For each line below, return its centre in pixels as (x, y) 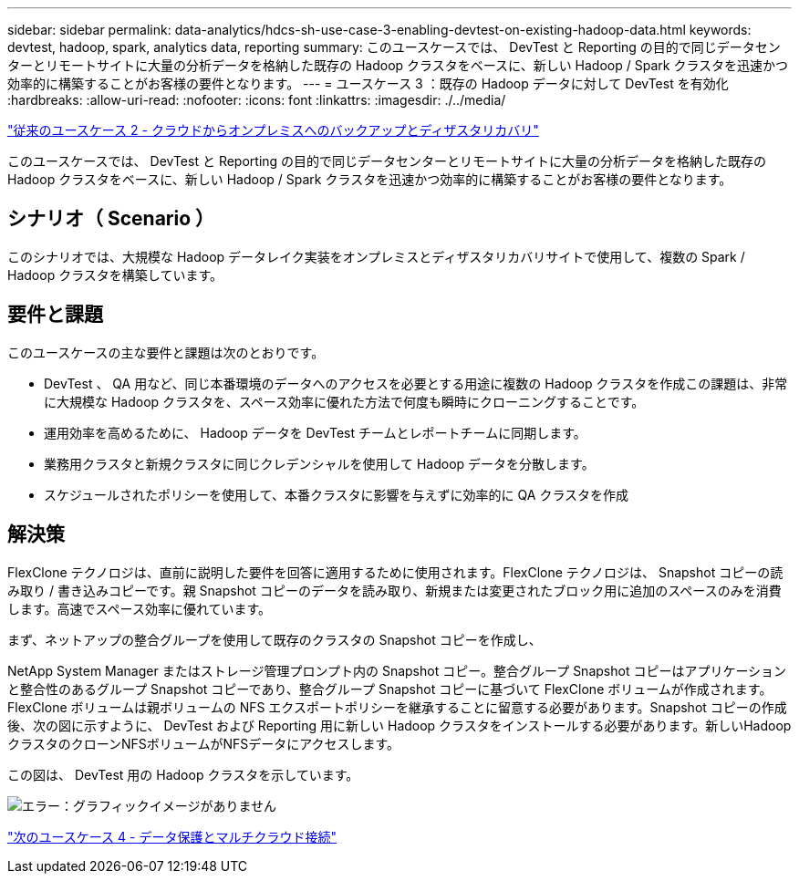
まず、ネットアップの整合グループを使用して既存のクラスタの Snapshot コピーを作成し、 (275, 639)
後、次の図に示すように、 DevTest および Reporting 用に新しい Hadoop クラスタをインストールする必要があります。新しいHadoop (399, 725)
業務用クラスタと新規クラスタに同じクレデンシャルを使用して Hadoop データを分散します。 (319, 463)
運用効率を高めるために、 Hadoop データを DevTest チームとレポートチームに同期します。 (315, 432)
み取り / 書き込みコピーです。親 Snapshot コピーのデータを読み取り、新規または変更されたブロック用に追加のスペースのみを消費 (394, 590)
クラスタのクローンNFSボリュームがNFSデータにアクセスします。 (204, 743)
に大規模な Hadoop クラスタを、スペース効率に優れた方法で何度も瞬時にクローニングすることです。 (344, 401)
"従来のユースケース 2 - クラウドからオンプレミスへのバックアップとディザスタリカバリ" (273, 130)
